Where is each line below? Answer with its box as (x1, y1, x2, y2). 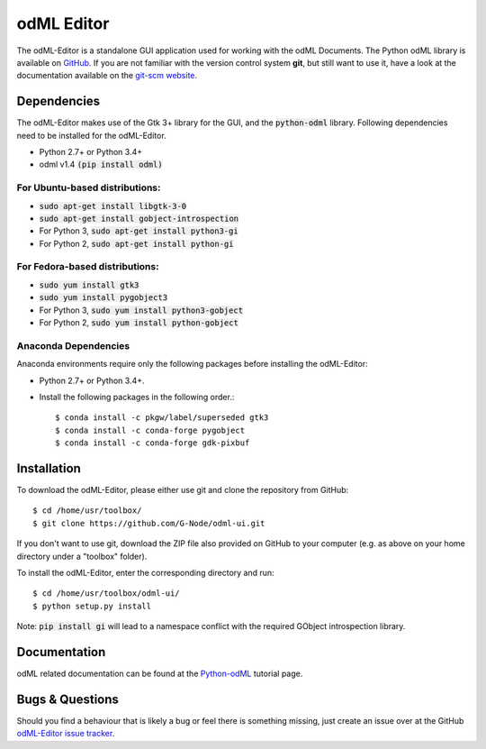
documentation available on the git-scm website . (16, 70, 198, 81)
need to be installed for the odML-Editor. (16, 130, 166, 141)
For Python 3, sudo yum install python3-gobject (39, 305, 243, 315)
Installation (16, 461, 81, 476)
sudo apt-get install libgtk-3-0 (39, 201, 187, 211)
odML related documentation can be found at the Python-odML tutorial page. (16, 668, 303, 680)
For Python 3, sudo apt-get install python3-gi (39, 225, 238, 236)
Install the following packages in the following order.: (39, 391, 235, 402)
